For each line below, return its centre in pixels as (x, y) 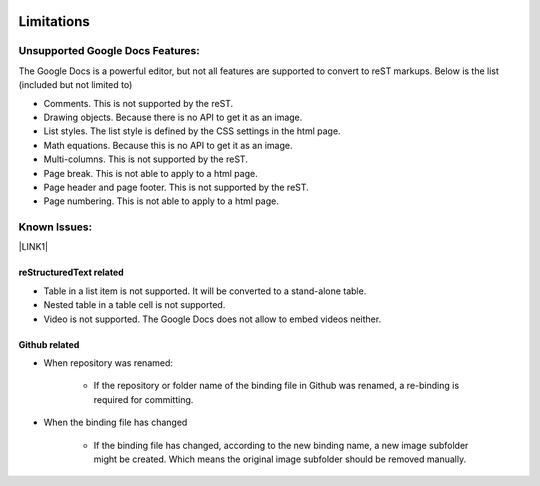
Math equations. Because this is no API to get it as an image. (168, 145)
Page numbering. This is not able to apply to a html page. (161, 201)
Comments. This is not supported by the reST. (138, 103)
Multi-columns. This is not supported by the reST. (146, 159)
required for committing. (143, 399)
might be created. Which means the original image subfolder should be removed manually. (280, 459)
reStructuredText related (71, 272)
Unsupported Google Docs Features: (109, 51)
